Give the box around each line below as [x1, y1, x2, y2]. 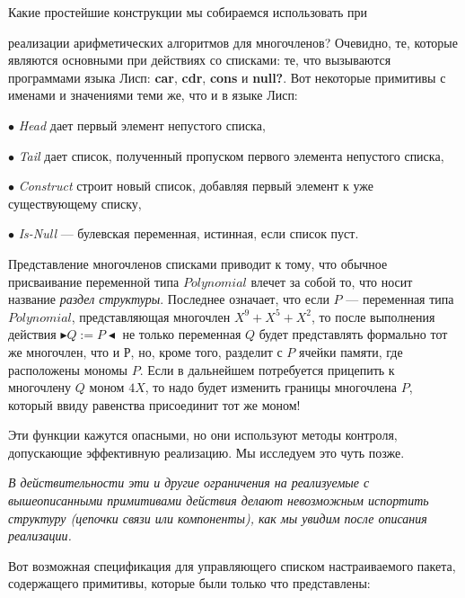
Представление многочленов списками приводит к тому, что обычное [8, 254, 388, 272]
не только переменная [122, 325, 241, 344]
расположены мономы [8, 360, 127, 379]
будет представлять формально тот [259, 325, 448, 344]
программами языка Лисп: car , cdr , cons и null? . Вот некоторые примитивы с [8, 67, 446, 86]
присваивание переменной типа [8, 272, 180, 290]
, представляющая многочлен [71, 307, 231, 326]
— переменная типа [346, 290, 454, 308]
